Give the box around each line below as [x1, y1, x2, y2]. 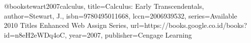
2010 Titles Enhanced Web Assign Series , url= [4, 20, 144, 30]
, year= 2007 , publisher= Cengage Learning [64, 29, 192, 40]
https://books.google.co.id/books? [144, 20, 247, 30]
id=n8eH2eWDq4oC [4, 29, 65, 40]
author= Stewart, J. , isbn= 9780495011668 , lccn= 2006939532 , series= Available [4, 10, 237, 21]
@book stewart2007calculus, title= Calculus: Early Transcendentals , [4, 1, 204, 11]
